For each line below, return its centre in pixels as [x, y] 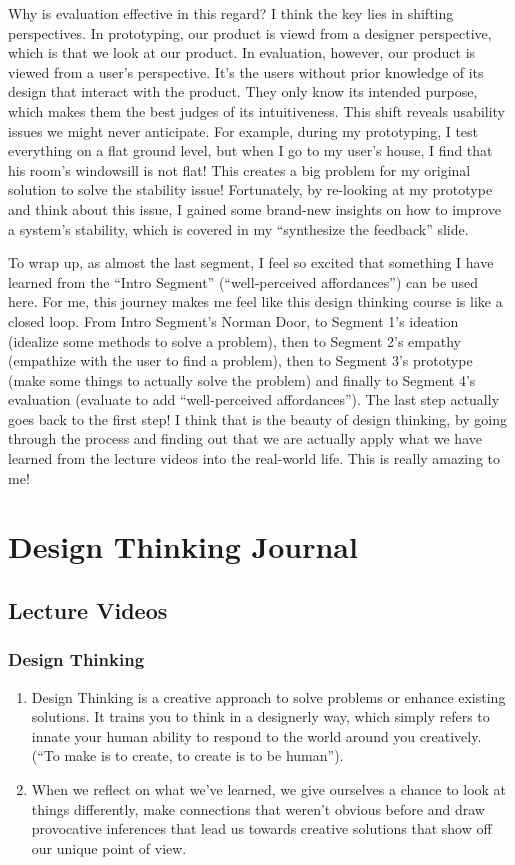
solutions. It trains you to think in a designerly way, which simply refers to [260, 716]
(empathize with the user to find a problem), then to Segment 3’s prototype [240, 360]
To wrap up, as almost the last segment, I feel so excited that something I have [251, 262]
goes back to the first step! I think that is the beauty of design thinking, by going [258, 418]
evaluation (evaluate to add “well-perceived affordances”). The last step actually [254, 399]
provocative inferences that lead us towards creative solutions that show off [261, 828]
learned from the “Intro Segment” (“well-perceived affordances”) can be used [243, 281]
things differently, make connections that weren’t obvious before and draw [258, 808]
